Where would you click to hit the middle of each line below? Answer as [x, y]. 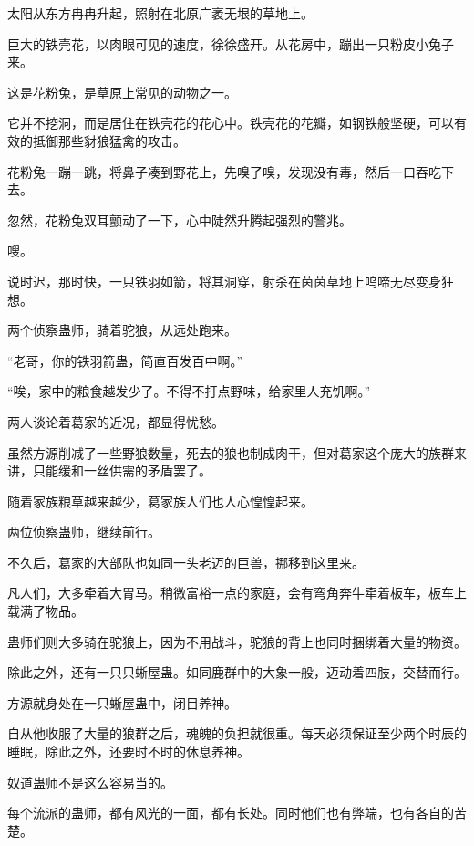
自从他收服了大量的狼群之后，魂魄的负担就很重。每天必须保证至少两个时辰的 [237, 733]
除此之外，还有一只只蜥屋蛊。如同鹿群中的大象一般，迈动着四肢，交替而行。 [237, 672]
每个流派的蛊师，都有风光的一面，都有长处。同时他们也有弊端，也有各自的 [231, 813]
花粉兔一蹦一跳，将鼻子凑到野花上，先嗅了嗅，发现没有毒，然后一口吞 [218, 171]
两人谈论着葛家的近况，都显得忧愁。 [116, 421]
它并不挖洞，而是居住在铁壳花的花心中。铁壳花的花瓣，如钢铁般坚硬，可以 [231, 123]
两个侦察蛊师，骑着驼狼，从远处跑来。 [122, 330]
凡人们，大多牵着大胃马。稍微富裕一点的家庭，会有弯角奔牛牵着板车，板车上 [237, 593]
